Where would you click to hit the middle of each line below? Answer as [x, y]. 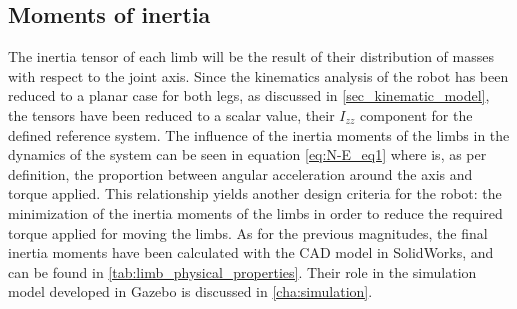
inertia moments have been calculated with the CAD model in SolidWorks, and [251, 252]
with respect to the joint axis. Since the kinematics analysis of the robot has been [258, 75]
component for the [416, 114]
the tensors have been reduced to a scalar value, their [171, 114]
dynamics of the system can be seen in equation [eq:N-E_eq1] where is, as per [247, 154]
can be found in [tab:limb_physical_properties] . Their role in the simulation [242, 271]
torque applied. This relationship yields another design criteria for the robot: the [255, 193]
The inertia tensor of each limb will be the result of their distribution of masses [251, 56]
